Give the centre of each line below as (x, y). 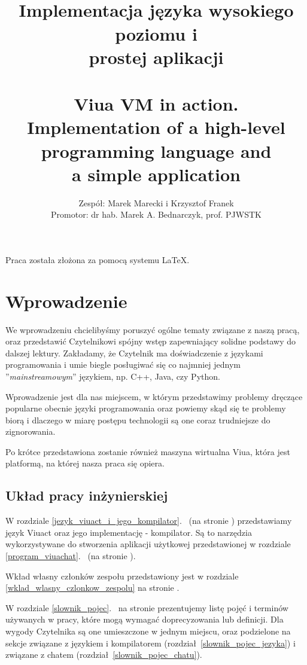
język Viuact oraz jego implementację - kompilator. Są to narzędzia (129, 532)
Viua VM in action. (156, 104)
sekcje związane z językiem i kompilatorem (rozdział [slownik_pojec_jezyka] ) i (151, 643)
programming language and (156, 150)
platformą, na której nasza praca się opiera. (85, 463)
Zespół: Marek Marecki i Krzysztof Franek (156, 202)
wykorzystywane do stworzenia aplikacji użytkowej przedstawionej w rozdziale (148, 544)
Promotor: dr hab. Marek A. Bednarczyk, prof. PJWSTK (156, 214)
